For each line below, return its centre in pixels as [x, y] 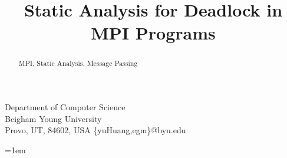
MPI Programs [153, 33]
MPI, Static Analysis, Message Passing [78, 63]
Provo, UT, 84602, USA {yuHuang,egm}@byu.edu [95, 130]
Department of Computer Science [65, 107]
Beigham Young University [53, 118]
